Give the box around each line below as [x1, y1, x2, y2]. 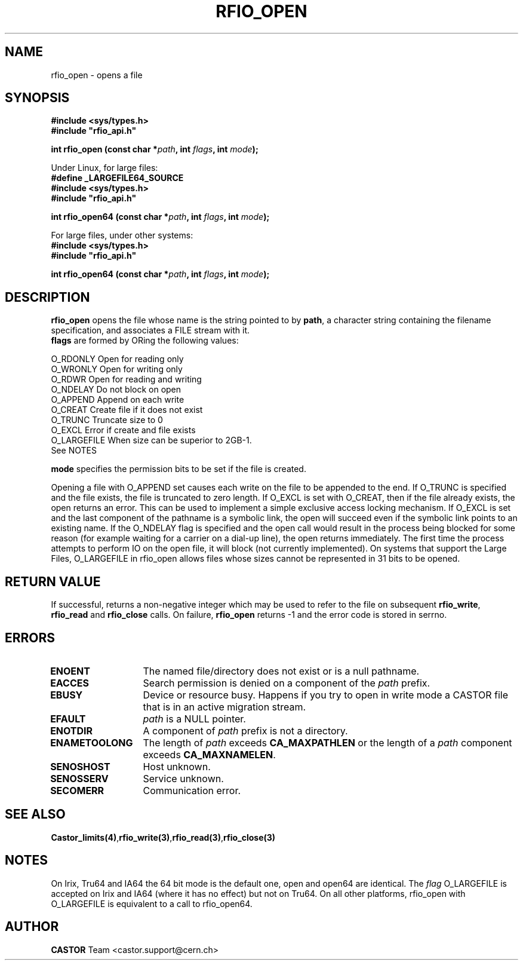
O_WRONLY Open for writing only [51, 364, 183, 375]
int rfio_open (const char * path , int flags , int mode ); [51, 144, 259, 155]
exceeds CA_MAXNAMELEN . [143, 748, 276, 761]
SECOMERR [50, 784, 104, 796]
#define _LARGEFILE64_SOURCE [51, 173, 184, 183]
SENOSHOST [50, 760, 110, 773]
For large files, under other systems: [51, 230, 193, 241]
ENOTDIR [50, 724, 93, 737]
